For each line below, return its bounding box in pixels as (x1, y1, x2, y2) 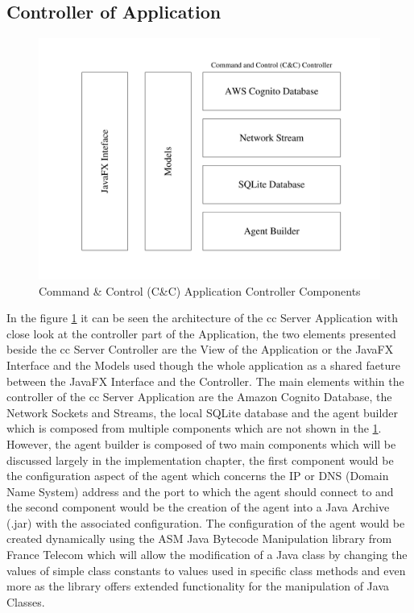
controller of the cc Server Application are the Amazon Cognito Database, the (6, 388, 392, 405)
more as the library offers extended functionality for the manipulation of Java (6, 578, 390, 594)
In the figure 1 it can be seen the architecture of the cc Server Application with (6, 309, 398, 326)
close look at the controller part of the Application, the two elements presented (6, 325, 396, 342)
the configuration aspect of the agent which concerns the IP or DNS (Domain (6, 467, 389, 484)
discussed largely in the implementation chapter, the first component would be (6, 451, 394, 468)
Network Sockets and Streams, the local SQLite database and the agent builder (6, 404, 398, 420)
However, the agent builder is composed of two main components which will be (6, 435, 396, 452)
